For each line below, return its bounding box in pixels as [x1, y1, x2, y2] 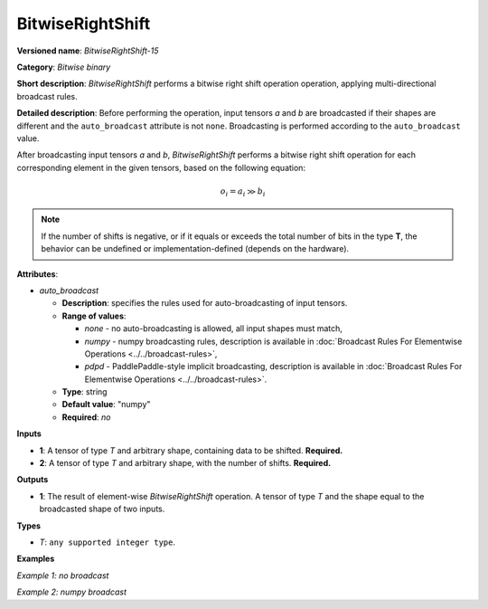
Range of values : [61, 310, 127, 321]
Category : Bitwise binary [16, 62, 111, 72]
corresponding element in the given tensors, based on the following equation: [16, 162, 306, 173]
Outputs [16, 474, 49, 485]
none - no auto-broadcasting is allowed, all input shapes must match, [84, 323, 343, 334]
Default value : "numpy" [61, 399, 151, 410]
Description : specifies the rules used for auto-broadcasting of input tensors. [61, 298, 348, 309]
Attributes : [16, 268, 59, 280]
